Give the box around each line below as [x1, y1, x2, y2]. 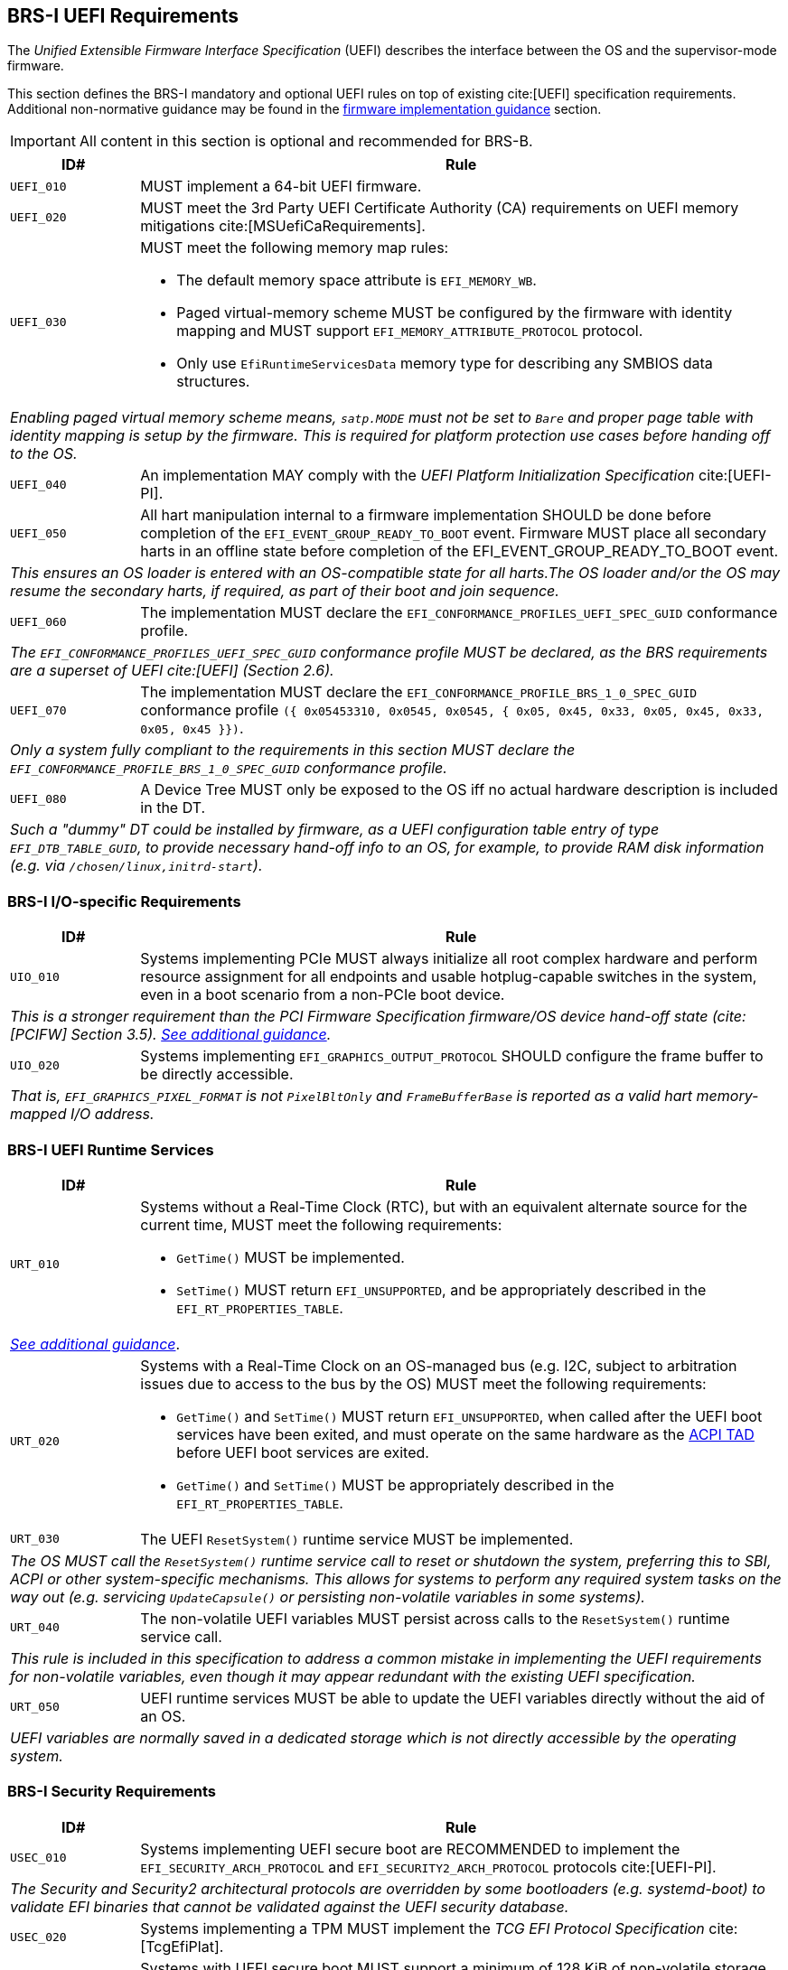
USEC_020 [10, 1930, 67, 1945]
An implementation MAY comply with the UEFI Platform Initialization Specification [140, 466, 695, 485]
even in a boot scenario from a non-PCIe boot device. [140, 985, 505, 1004]
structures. [176, 372, 250, 391]
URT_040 [10, 1620, 60, 1635]
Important [10, 132, 76, 151]
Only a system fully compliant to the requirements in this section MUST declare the [10, 741, 576, 760]
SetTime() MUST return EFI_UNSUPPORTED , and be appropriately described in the [176, 1280, 707, 1299]
